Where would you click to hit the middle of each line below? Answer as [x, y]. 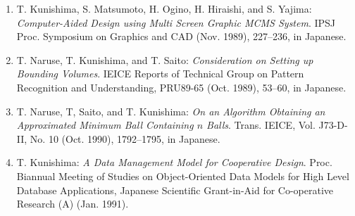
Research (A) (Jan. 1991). [73, 204]
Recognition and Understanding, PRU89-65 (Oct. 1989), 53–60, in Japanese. [181, 87]
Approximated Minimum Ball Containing [105, 125]
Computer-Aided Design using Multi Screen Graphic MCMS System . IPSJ [176, 22]
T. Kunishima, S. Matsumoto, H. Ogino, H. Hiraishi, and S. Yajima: [164, 8]
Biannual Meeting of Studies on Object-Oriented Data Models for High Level [183, 176]
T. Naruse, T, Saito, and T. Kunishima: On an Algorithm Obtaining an [171, 111]
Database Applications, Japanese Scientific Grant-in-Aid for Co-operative [175, 190]
